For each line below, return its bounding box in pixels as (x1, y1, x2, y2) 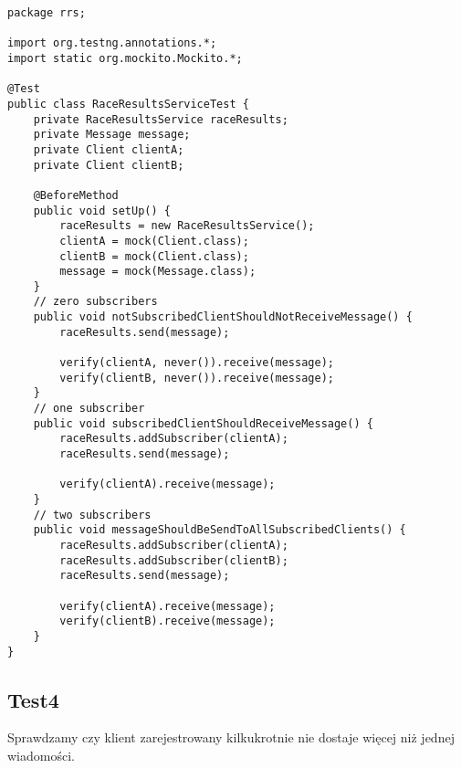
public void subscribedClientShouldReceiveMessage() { (33, 416, 373, 430)
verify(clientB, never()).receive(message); (59, 371, 334, 384)
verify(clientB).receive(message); (59, 615, 276, 628)
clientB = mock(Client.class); (59, 249, 249, 263)
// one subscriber (33, 402, 145, 416)
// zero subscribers (33, 295, 158, 309)
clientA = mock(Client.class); (59, 234, 249, 247)
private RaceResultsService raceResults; (33, 112, 288, 126)
